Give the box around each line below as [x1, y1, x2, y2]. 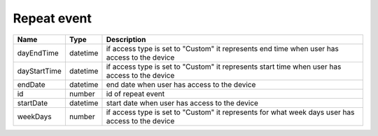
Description [106, 34, 146, 44]
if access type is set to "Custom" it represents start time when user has [106, 62, 342, 72]
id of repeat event [106, 88, 164, 98]
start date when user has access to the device [106, 98, 259, 108]
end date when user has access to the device [106, 79, 256, 89]
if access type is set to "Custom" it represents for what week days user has [106, 107, 355, 117]
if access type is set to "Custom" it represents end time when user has [106, 43, 339, 53]
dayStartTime [17, 66, 62, 76]
